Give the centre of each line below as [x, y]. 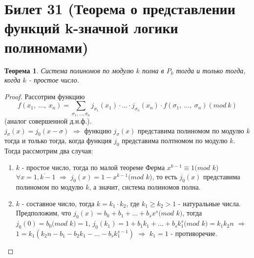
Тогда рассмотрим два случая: [49, 151]
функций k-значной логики [91, 28]
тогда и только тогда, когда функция [58, 140]
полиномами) [46, 47]
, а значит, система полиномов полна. [145, 187]
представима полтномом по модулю [175, 140]
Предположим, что [43, 213]
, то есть [165, 177]
